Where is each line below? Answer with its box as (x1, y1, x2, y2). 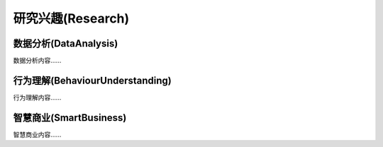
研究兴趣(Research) (13, 11, 130, 26)
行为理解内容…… (13, 93, 62, 102)
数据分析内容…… (13, 57, 62, 65)
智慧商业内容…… (13, 130, 62, 139)
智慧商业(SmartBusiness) (13, 112, 127, 124)
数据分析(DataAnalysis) (13, 37, 118, 49)
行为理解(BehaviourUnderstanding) (13, 74, 172, 86)
